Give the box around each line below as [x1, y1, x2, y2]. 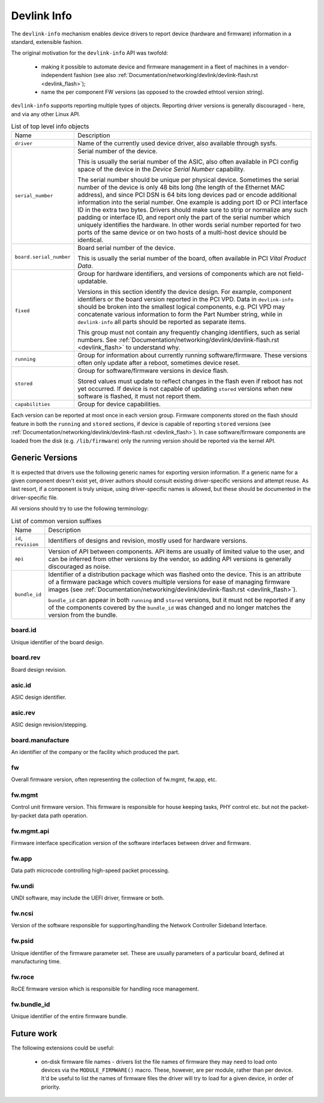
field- [288, 269, 304, 278]
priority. [41, 1083, 61, 1090]
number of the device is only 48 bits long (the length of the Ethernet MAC [77, 183, 285, 192]
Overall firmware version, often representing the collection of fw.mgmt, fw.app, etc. [11, 776, 217, 783]
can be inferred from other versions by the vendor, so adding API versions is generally [48, 555, 292, 563]
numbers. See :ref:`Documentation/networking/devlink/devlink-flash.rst [77, 336, 279, 344]
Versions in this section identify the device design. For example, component [77, 287, 292, 296]
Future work [11, 1028, 58, 1039]
